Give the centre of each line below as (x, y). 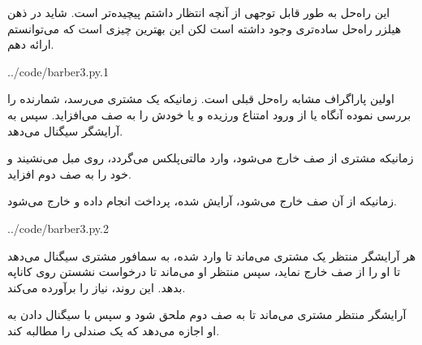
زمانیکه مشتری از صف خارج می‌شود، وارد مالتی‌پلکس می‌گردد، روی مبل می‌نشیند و (211, 158)
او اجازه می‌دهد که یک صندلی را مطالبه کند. (114, 330)
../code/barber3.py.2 (58, 228)
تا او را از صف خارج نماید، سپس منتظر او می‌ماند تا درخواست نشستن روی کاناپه (204, 272)
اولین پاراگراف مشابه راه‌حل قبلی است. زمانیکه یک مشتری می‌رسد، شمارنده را (201, 99)
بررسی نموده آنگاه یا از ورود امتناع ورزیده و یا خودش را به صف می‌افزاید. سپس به (209, 114)
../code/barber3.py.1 (58, 71)
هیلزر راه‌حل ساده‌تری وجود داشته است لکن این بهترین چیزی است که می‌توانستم (205, 28)
